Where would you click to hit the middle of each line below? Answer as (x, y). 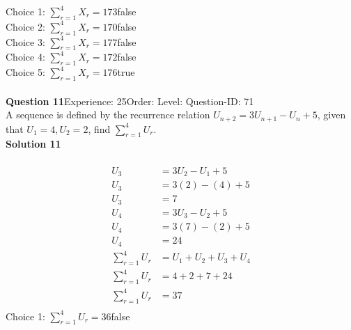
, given (331, 115)
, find (99, 128)
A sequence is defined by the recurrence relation (108, 115)
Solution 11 (33, 144)
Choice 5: (25, 72)
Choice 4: (25, 57)
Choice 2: (25, 26)
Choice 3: (25, 41)
